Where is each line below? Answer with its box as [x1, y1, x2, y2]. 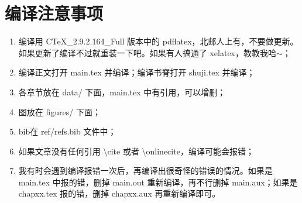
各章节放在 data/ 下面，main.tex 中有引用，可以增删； [18, 85, 226, 98]
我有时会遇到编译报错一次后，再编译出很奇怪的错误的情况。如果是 [18, 164, 273, 177]
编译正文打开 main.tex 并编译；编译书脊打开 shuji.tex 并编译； [18, 66, 255, 78]
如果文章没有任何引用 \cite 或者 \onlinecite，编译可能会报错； [18, 144, 254, 157]
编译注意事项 [5, 1, 104, 25]
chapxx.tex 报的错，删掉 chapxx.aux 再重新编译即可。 [18, 187, 221, 199]
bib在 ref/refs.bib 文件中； [18, 125, 116, 137]
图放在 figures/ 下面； [18, 105, 101, 118]
